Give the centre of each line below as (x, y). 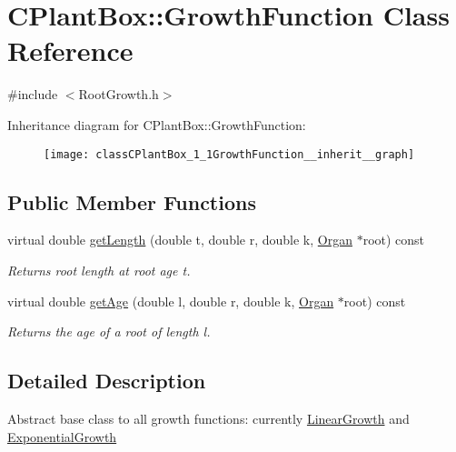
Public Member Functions (132, 201)
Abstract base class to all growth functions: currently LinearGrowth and (208, 418)
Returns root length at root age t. (99, 270)
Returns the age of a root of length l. (109, 331)
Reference (70, 50)
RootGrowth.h (119, 94)
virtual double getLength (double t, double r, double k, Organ (180, 240)
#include (33, 94)
